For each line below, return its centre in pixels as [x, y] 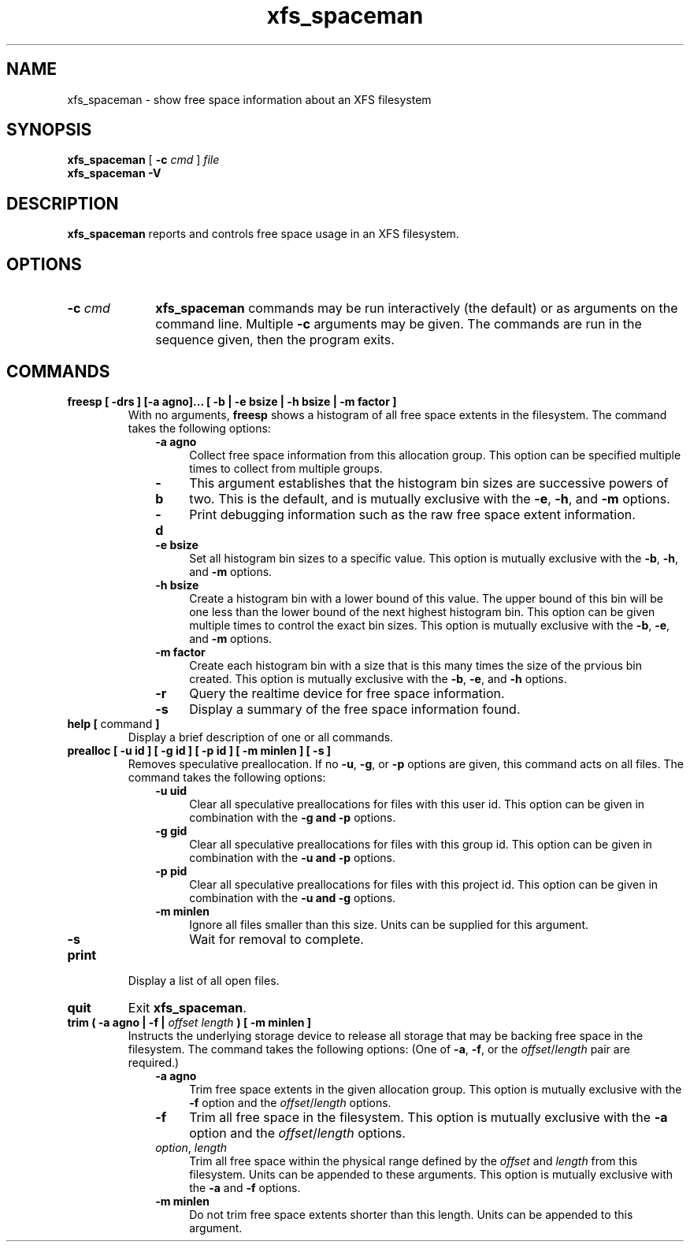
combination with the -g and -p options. [293, 817]
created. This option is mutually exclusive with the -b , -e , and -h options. [378, 678]
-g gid [171, 830]
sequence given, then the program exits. [275, 340]
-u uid [171, 790]
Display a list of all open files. [204, 980]
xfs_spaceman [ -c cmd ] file [143, 160]
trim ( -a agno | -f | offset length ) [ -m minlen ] [189, 1022]
